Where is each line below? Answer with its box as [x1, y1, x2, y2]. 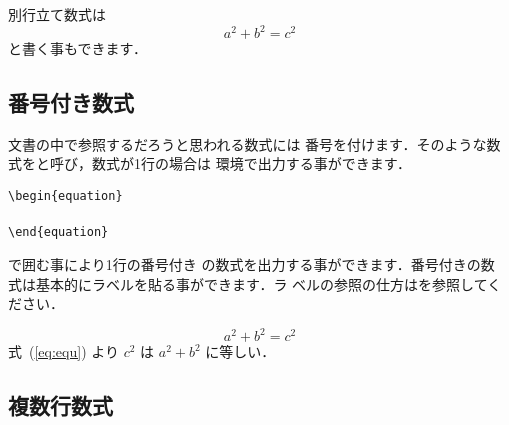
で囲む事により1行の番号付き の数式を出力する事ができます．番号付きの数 [8, 253, 495, 274]
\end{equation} [8, 225, 109, 240]
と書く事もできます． [8, 38, 147, 59]
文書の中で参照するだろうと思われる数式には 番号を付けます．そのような [8, 133, 487, 154]
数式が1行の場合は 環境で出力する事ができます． [91, 153, 412, 174]
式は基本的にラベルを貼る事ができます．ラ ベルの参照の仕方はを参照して [8, 273, 488, 294]
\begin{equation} [8, 189, 123, 204]
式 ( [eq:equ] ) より [8, 341, 119, 362]
